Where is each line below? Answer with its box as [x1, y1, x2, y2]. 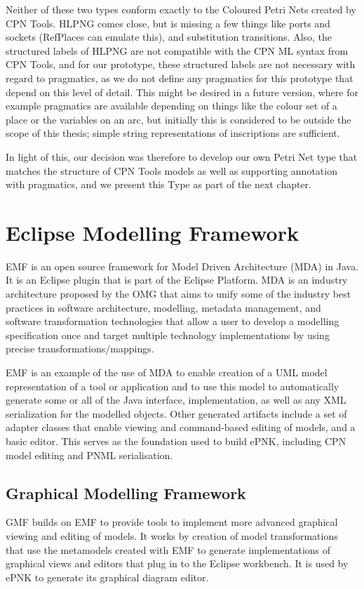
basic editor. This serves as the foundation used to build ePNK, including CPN [6, 433, 346, 448]
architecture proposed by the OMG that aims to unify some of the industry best [6, 286, 351, 301]
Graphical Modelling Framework [6, 482, 246, 503]
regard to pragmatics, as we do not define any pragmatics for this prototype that [6, 70, 353, 85]
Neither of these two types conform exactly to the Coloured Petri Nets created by [6, 2, 356, 16]
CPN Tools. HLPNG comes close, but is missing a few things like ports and [6, 15, 330, 30]
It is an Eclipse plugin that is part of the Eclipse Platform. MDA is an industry [6, 272, 348, 287]
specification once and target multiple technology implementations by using [6, 327, 330, 342]
